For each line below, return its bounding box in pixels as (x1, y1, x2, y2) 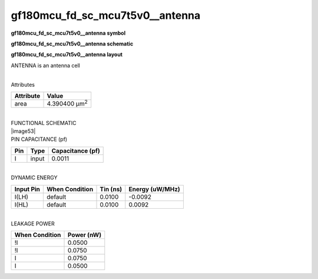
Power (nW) (68, 231, 102, 239)
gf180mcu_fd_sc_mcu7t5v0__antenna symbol (11, 29, 126, 37)
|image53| (11, 127, 36, 134)
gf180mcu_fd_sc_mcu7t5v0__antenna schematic (11, 40, 134, 47)
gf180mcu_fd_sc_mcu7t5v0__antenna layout (11, 51, 123, 58)
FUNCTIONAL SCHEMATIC (11, 119, 77, 126)
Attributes (11, 81, 35, 88)
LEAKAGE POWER (11, 220, 55, 227)
